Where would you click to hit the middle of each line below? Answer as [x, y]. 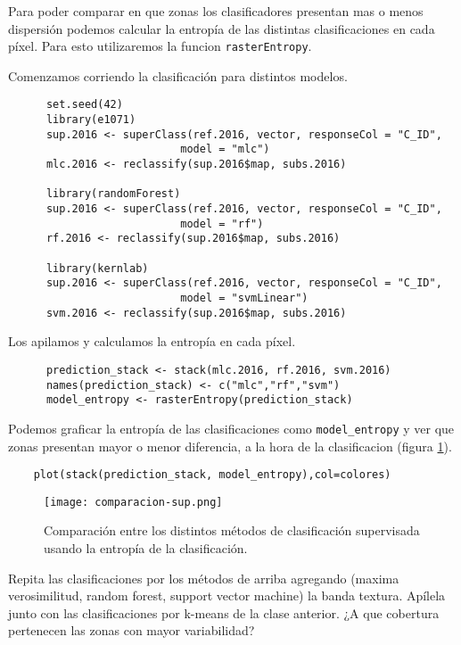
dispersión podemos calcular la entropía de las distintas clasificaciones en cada [222, 28]
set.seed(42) [84, 105]
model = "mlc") [225, 149]
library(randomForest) [113, 194]
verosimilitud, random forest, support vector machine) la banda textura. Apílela [227, 595]
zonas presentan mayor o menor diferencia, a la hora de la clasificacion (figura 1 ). [230, 446]
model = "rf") [222, 223]
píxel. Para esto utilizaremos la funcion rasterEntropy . [160, 46]
